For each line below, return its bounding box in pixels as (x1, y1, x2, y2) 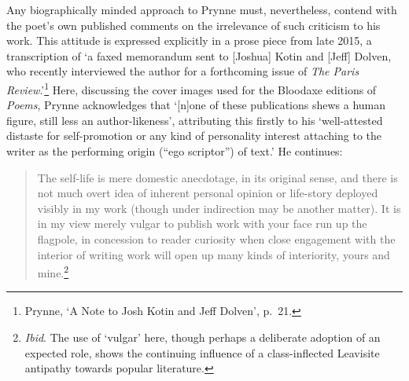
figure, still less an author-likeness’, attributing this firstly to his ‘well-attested (6, 112, 383, 128)
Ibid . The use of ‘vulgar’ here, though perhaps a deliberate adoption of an (24, 329, 381, 345)
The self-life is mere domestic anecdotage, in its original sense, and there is (37, 169, 398, 185)
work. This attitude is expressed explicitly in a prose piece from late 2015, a (6, 32, 372, 49)
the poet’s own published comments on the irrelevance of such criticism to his (6, 16, 381, 33)
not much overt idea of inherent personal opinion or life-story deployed (37, 185, 378, 201)
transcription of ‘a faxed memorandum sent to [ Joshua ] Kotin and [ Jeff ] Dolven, (6, 47, 392, 64)
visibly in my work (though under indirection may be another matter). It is (37, 200, 401, 216)
